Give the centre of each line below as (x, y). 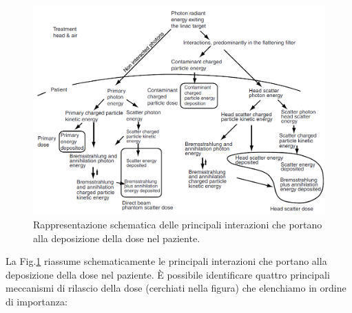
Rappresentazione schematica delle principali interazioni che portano (178, 224)
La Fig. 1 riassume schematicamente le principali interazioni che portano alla (166, 261)
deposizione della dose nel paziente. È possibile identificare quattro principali (168, 274)
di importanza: (37, 301)
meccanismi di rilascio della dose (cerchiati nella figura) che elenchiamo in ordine (176, 288)
